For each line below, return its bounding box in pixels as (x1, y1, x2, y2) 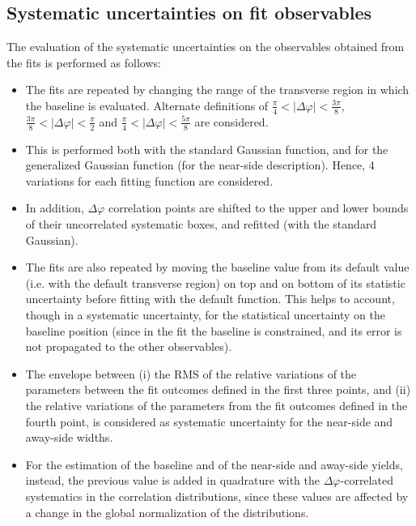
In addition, (25, 199, 84, 216)
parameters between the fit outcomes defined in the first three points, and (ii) (25, 381, 411, 398)
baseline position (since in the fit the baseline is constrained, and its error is (25, 322, 402, 339)
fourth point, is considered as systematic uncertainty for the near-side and (25, 413, 393, 430)
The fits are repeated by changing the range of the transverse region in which (25, 81, 410, 98)
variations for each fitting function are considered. (25, 172, 274, 189)
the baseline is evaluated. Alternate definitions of (25, 96, 269, 113)
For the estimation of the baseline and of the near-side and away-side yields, (25, 455, 403, 473)
